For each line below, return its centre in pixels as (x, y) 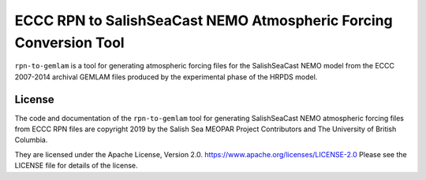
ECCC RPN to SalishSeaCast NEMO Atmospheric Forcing (204, 20)
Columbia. (31, 140)
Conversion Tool (70, 42)
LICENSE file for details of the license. (76, 166)
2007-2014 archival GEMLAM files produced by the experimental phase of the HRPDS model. (166, 77)
